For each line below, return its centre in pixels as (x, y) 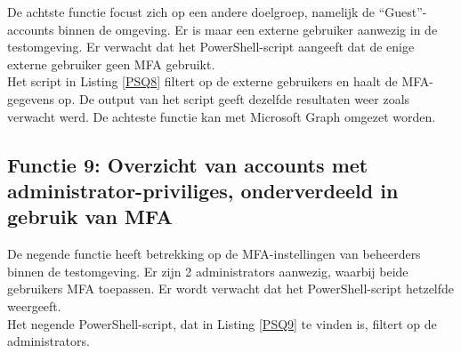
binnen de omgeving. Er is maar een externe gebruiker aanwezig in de (248, 29)
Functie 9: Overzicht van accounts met (188, 164)
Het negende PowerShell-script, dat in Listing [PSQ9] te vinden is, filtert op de (222, 323)
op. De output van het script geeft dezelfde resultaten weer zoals (234, 98)
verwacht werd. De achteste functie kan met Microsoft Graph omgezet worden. (222, 116)
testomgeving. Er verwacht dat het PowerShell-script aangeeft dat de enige (211, 47)
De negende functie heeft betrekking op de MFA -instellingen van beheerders (214, 254)
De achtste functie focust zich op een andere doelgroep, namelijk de (191, 12)
